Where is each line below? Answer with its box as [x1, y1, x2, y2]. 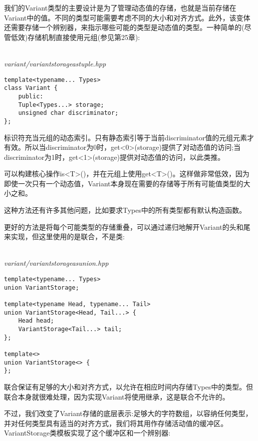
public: [18, 92, 43, 100]
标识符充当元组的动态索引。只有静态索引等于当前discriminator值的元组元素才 [4, 132, 255, 142]
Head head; [18, 317, 54, 325]
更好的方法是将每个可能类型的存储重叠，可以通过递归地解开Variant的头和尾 [4, 221, 251, 232]
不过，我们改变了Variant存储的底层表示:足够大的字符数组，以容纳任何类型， [4, 408, 253, 419]
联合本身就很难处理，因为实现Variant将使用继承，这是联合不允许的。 [4, 391, 230, 402]
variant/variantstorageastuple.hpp [4, 58, 106, 68]
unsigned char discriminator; [18, 109, 119, 117]
